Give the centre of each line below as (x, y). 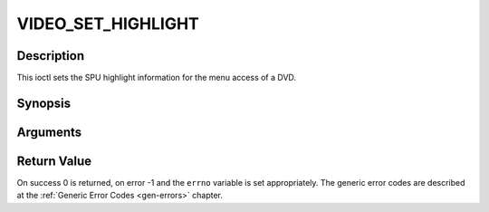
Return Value (54, 161)
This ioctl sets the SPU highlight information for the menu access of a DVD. (157, 78)
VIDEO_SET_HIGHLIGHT (108, 24)
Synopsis (44, 103)
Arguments (49, 132)
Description (51, 56)
